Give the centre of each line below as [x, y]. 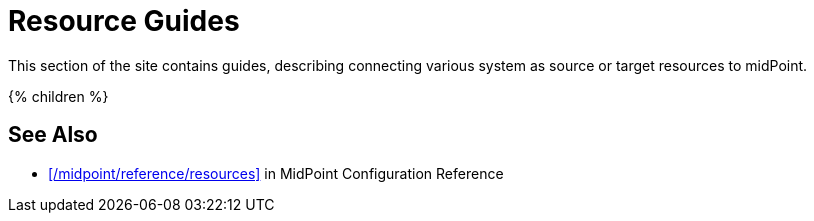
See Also [53, 135]
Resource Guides [124, 21]
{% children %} [58, 96]
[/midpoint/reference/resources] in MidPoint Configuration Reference [276, 173]
